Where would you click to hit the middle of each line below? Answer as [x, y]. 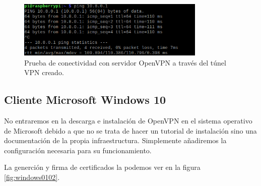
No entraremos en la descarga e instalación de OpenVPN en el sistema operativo [128, 121]
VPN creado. [44, 72]
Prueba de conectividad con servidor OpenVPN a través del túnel [125, 62]
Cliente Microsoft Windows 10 [85, 100]
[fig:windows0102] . [32, 177]
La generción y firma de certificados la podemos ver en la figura [102, 167]
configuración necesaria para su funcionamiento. [78, 150]
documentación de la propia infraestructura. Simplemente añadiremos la [115, 140]
